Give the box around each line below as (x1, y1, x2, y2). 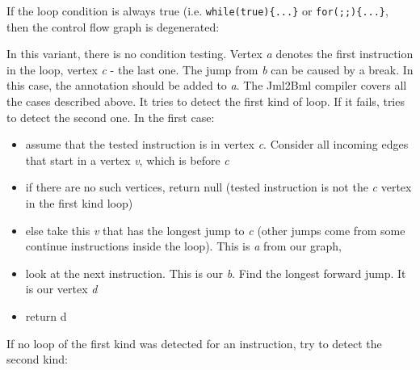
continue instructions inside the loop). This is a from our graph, (25, 238, 342, 254)
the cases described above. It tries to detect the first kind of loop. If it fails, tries (6, 93, 405, 110)
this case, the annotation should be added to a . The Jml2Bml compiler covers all (6, 77, 407, 94)
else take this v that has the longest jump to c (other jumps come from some (25, 221, 405, 238)
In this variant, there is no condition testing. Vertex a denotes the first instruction (6, 45, 414, 62)
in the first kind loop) (25, 195, 133, 211)
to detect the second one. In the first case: (6, 108, 215, 125)
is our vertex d (25, 280, 98, 297)
